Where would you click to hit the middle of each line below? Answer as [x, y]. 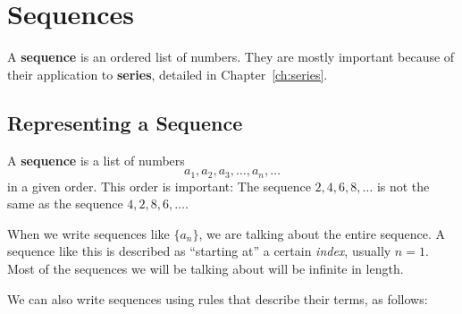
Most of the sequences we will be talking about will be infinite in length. [206, 268]
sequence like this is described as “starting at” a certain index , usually [199, 251]
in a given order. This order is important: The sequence [159, 186]
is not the [403, 186]
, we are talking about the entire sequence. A [322, 233]
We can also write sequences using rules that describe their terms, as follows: [218, 298]
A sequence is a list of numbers [96, 160]
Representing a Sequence [125, 122]
